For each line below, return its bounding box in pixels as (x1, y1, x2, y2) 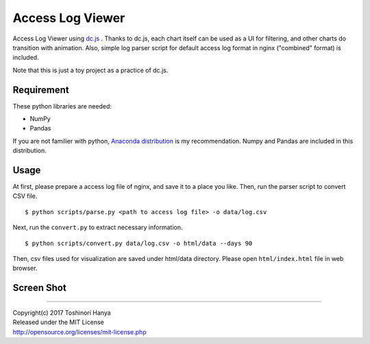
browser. (12, 264, 38, 273)
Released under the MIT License (12, 318, 104, 326)
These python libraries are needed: (12, 102, 112, 110)
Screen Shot (12, 282, 66, 294)
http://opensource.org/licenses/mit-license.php (12, 328, 147, 336)
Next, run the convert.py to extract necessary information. (12, 223, 183, 231)
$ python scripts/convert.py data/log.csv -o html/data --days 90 (25, 239, 253, 247)
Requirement (12, 84, 70, 95)
